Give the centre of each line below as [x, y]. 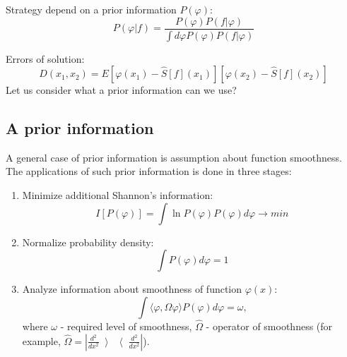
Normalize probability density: [88, 242]
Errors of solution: [45, 58]
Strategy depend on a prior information [91, 9]
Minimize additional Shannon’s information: [118, 195]
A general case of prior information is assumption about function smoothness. [174, 157]
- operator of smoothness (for [269, 326]
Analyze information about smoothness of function [132, 289]
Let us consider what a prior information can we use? [121, 90]
